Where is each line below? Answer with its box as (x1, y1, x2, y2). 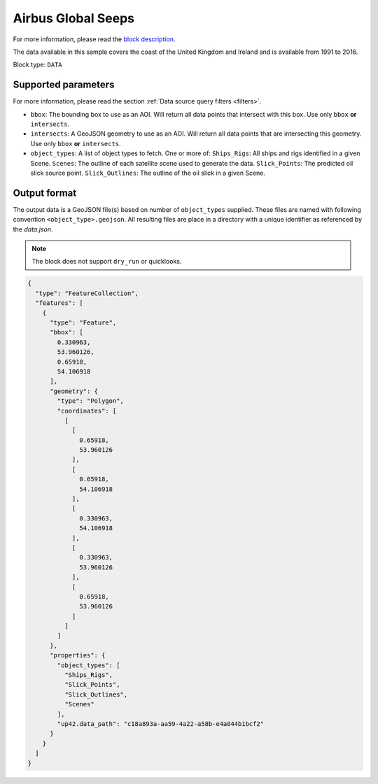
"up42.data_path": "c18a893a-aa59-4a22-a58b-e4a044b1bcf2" (57, 720, 265, 727)
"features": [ (35, 299, 84, 307)
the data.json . (13, 224, 53, 234)
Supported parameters (13, 79, 115, 91)
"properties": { (50, 651, 106, 660)
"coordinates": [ (57, 406, 117, 415)
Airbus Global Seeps (13, 10, 134, 26)
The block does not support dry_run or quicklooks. (31, 257, 182, 266)
